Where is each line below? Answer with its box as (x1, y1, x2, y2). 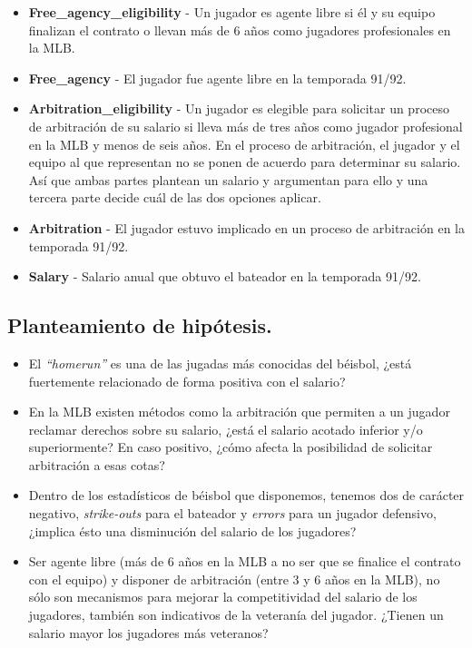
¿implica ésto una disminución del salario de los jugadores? (28, 521, 357, 540)
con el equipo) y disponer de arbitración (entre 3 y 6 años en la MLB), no (28, 569, 440, 588)
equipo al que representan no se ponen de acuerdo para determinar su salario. (28, 152, 461, 172)
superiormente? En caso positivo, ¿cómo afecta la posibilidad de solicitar (28, 437, 433, 457)
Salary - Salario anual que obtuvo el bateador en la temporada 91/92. (28, 267, 421, 286)
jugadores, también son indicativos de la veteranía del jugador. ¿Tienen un (28, 605, 444, 624)
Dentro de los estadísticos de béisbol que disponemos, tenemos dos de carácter (28, 486, 465, 505)
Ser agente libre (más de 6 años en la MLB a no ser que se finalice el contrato (28, 552, 461, 571)
